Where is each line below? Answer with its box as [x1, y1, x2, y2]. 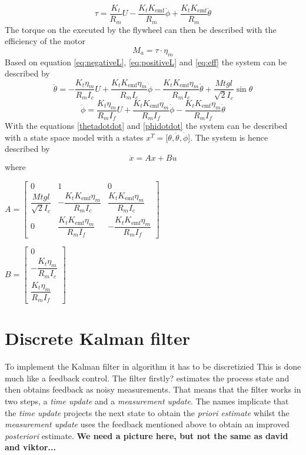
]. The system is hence [188, 131, 268, 143]
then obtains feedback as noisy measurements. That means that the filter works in [5, 383, 301, 396]
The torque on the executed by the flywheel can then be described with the [5, 23, 277, 35]
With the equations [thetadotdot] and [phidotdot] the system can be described [5, 119, 287, 132]
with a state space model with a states [5, 131, 144, 143]
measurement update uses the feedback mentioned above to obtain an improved [5, 418, 290, 430]
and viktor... [5, 441, 56, 453]
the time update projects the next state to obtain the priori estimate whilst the [5, 406, 290, 419]
